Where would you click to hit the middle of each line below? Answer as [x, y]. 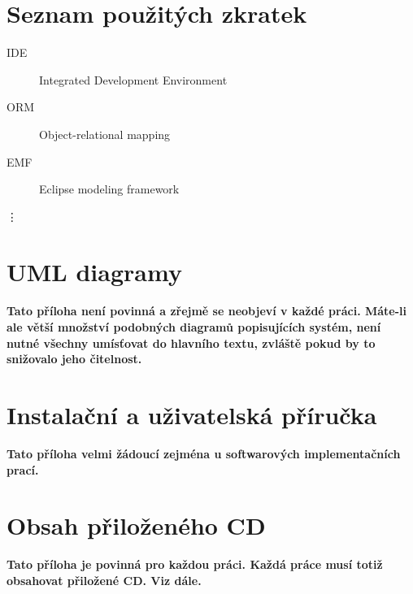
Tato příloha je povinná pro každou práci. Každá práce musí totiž [195, 564]
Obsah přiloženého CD [136, 525]
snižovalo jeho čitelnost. [74, 359]
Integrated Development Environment [133, 79]
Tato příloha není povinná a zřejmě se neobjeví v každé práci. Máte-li [207, 311]
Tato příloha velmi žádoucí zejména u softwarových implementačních [204, 453]
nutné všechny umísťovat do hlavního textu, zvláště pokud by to [191, 343]
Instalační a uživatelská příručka [192, 414]
